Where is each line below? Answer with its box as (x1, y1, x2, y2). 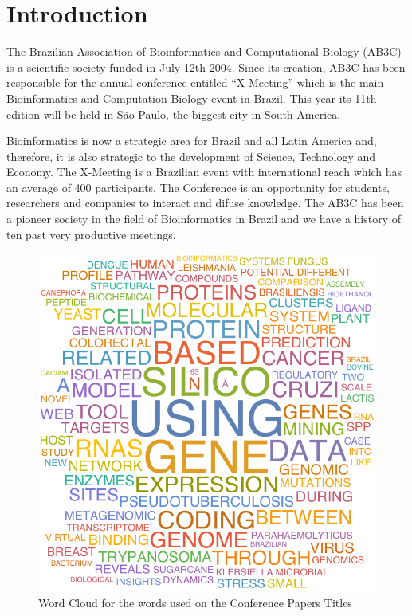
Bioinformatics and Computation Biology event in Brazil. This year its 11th (6, 89, 377, 106)
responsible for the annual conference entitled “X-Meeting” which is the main (6, 74, 384, 91)
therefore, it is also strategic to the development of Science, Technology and (6, 147, 376, 164)
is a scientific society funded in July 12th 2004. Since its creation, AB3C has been (6, 58, 406, 75)
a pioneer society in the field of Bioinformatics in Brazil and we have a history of (6, 210, 402, 227)
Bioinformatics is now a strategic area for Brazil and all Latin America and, (6, 132, 377, 149)
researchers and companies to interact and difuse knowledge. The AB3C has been (6, 194, 404, 211)
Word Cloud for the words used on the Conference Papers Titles (38, 594, 352, 610)
